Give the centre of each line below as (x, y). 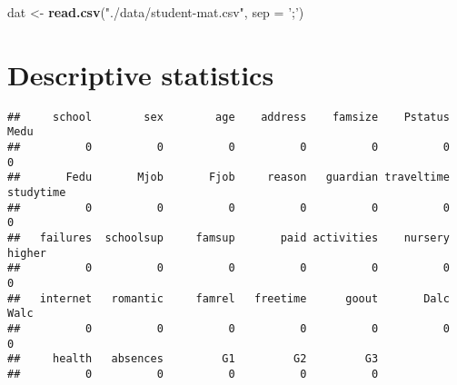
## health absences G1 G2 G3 (193, 359)
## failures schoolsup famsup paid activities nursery (228, 237)
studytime (37, 192)
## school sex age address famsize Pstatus (228, 117)
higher (27, 253)
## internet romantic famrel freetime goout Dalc (228, 298)
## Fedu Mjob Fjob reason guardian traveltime (228, 178)
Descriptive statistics (141, 74)
